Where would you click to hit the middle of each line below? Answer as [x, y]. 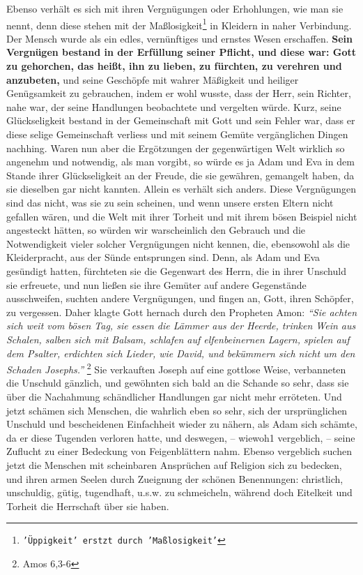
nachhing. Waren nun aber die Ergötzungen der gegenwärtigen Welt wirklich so [176, 148]
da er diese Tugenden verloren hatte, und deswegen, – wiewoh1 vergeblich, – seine [181, 437]
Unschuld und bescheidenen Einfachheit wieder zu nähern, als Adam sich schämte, [182, 424]
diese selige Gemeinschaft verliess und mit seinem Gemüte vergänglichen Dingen [177, 134]
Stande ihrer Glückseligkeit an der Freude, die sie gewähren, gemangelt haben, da [180, 175]
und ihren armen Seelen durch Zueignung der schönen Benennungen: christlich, [175, 478]
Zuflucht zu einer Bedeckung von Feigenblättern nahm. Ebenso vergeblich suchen [179, 451]
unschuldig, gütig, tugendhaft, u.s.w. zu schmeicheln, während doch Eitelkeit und [179, 492]
